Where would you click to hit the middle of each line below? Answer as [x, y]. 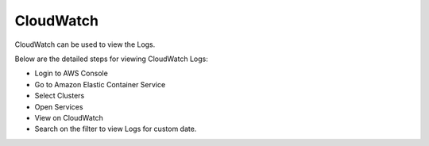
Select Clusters [60, 96]
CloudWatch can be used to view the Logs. [85, 44]
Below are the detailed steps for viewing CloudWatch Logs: [111, 59]
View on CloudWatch [69, 117]
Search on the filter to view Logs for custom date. [116, 129]
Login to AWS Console [71, 73]
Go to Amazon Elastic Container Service [100, 84]
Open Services [59, 106]
